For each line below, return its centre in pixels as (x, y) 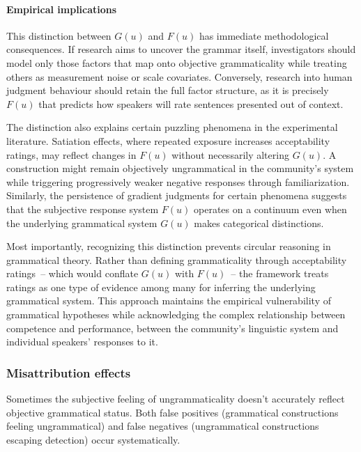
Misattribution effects (69, 372)
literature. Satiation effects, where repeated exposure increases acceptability (168, 140)
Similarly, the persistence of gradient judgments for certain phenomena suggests (177, 195)
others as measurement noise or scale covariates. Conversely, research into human (179, 76)
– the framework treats (280, 273)
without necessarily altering (230, 154)
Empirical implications (62, 9)
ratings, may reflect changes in (71, 154)
